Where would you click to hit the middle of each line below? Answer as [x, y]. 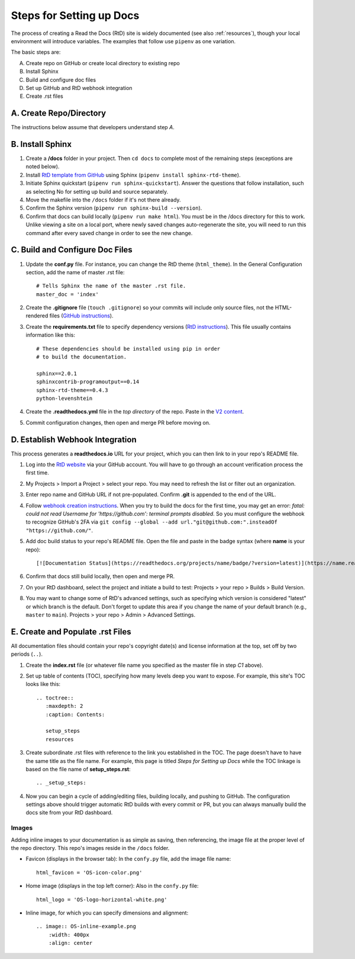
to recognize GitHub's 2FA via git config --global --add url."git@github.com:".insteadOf [151, 522]
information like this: [50, 335]
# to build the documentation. [82, 357]
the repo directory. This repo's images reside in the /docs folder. [90, 848]
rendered [37, 316]
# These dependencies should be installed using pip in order [128, 349]
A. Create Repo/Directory [59, 113]
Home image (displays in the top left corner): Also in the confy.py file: [112, 886]
